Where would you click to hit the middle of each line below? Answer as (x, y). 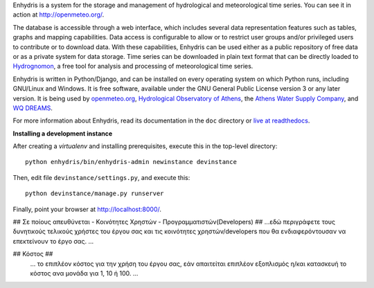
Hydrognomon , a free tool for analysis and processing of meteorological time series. (133, 66)
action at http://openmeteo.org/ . (59, 15)
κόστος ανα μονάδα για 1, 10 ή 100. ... (84, 273)
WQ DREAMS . (33, 108)
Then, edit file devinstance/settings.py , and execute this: (101, 177)
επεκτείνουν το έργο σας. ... (53, 241)
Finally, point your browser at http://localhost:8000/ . (87, 209)
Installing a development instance (63, 133)
